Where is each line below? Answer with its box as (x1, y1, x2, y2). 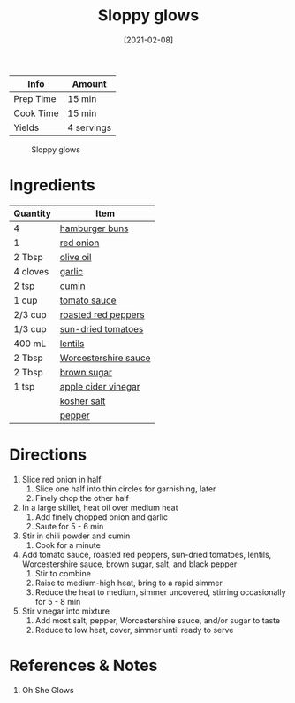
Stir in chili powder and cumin (21, 530, 131, 541)
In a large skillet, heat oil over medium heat (21, 502, 178, 513)
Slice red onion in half (21, 474, 102, 484)
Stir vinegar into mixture (21, 606, 110, 616)
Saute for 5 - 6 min (34, 521, 104, 531)
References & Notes (9, 656, 158, 676)
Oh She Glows (21, 684, 74, 695)
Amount (72, 77, 108, 89)
